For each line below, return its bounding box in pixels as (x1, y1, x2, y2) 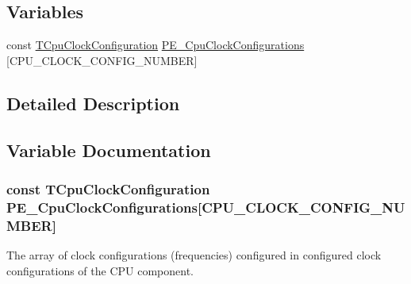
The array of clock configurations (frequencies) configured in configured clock (6, 247, 382, 263)
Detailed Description (6, 90, 180, 115)
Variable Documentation (6, 137, 211, 162)
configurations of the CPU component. (6, 262, 194, 278)
